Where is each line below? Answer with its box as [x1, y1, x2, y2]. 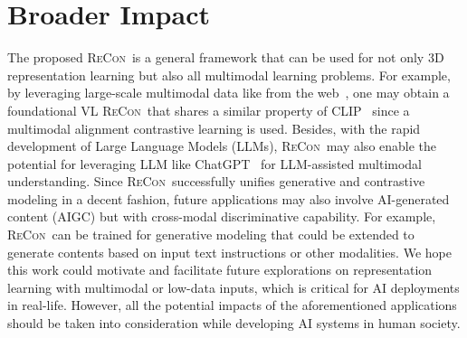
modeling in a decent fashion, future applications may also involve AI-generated [7, 189, 450, 208]
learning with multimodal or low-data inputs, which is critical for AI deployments [7, 277, 460, 296]
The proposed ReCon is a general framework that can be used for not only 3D [7, 48, 444, 67]
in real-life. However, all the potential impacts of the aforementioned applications [7, 296, 457, 315]
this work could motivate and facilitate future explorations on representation [7, 260, 433, 279]
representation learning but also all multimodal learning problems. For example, [7, 65, 451, 84]
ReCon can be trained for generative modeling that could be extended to [7, 225, 415, 244]
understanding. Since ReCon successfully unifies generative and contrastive [7, 172, 425, 191]
